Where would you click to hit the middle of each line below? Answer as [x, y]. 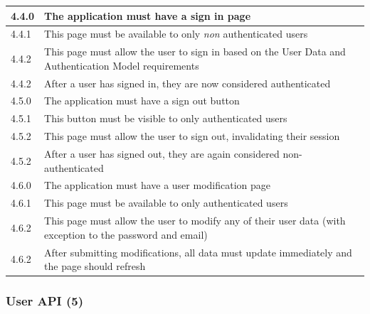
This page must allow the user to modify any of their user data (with [195, 221]
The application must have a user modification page [158, 185]
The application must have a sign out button [142, 101]
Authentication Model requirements [122, 65]
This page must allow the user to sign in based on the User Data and [195, 52]
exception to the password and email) [126, 234]
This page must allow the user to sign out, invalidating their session [192, 136]
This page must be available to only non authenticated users [176, 34]
